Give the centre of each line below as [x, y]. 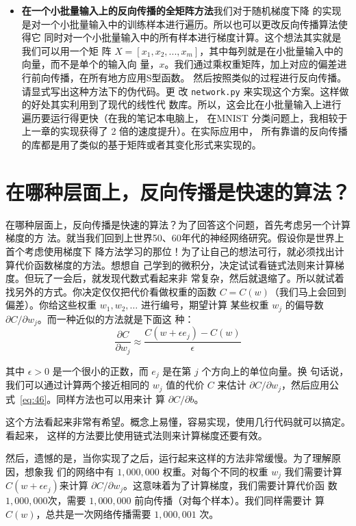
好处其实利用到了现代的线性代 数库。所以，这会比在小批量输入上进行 [186, 104]
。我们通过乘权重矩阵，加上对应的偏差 [251, 64]
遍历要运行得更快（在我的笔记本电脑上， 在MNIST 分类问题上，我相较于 [185, 117]
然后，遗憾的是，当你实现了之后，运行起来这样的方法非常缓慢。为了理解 [168, 458]
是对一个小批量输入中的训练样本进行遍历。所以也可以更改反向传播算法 [180, 24]
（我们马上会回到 [308, 291]
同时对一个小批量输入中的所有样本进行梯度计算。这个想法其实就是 [193, 37]
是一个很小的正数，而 [100, 370]
